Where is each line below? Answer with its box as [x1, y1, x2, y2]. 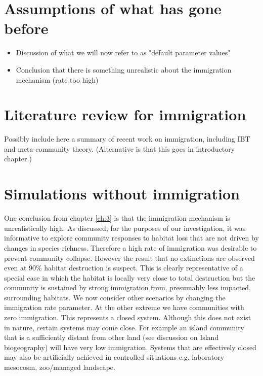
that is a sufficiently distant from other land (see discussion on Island [4, 332, 219, 343]
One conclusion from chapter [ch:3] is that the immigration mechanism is [4, 213, 230, 223]
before [4, 18, 49, 39]
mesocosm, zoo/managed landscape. [4, 362, 115, 372]
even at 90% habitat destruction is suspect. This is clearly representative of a [4, 262, 243, 273]
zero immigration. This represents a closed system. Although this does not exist [4, 312, 251, 323]
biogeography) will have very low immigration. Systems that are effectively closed [4, 341, 256, 352]
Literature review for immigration [4, 104, 246, 125]
